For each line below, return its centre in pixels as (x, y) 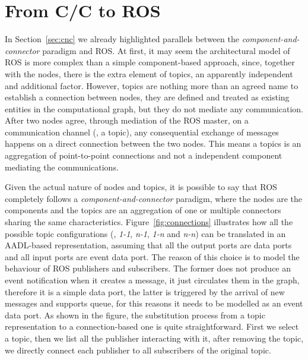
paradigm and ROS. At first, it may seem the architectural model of (166, 50)
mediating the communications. (62, 167)
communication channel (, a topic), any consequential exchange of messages (142, 132)
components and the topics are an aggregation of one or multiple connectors (143, 210)
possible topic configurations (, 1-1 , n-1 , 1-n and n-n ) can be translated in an (145, 233)
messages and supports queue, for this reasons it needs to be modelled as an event (154, 303)
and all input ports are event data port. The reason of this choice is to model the (152, 256)
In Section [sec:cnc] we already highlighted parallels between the (122, 39)
